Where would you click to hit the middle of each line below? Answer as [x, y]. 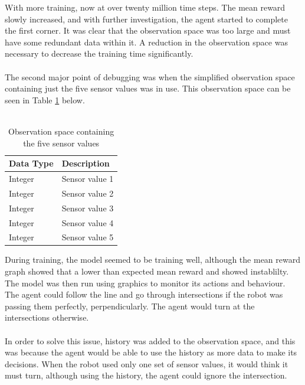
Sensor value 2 [88, 193]
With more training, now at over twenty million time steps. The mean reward [145, 7]
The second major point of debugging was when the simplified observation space [150, 76]
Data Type [31, 163]
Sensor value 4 [88, 222]
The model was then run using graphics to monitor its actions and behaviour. [145, 283]
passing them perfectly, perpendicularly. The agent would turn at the [130, 306]
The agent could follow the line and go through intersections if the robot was [144, 294]
